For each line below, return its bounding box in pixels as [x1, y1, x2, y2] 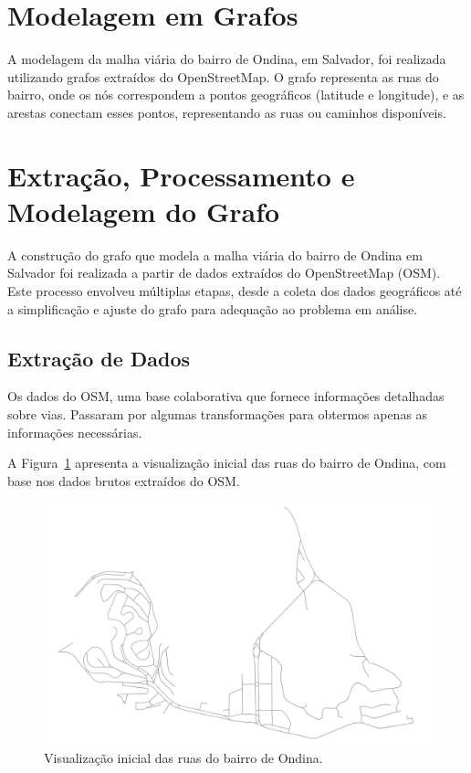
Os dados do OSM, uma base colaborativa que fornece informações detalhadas [7, 386, 445, 406]
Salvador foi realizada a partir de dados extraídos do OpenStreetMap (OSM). [7, 263, 441, 282]
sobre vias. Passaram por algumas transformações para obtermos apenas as [7, 404, 428, 423]
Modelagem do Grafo [7, 192, 280, 229]
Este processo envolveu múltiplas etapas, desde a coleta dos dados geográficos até [7, 281, 462, 300]
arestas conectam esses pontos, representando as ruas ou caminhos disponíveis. [7, 102, 446, 122]
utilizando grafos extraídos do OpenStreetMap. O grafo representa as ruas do [7, 67, 439, 86]
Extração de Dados [7, 344, 191, 372]
